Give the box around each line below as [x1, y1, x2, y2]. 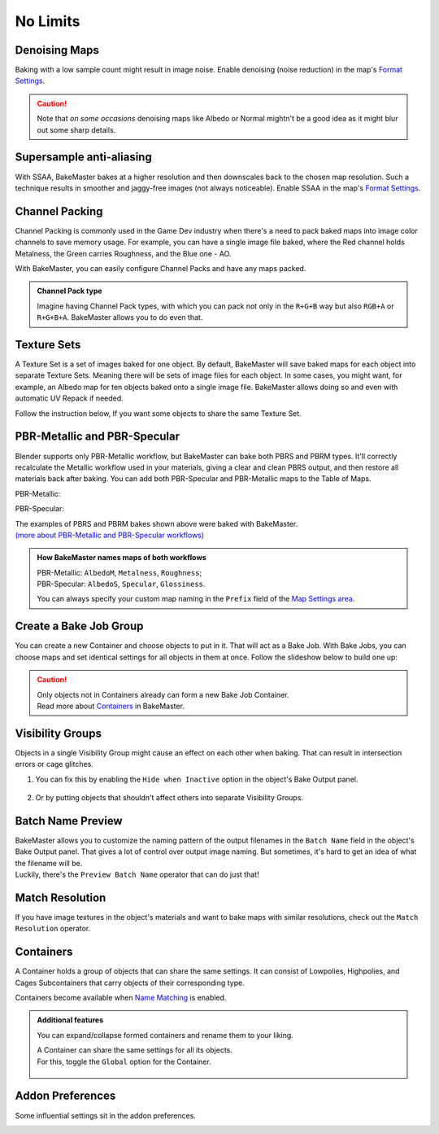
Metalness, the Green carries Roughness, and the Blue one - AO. [15, 248, 232, 258]
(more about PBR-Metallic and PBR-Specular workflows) [15, 530, 205, 540]
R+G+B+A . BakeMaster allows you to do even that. [37, 313, 203, 322]
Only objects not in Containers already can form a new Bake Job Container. [37, 690, 289, 699]
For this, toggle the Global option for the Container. [37, 1057, 211, 1066]
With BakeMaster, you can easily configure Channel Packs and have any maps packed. [15, 264, 306, 273]
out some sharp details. [37, 125, 116, 134]
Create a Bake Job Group [15, 620, 144, 633]
